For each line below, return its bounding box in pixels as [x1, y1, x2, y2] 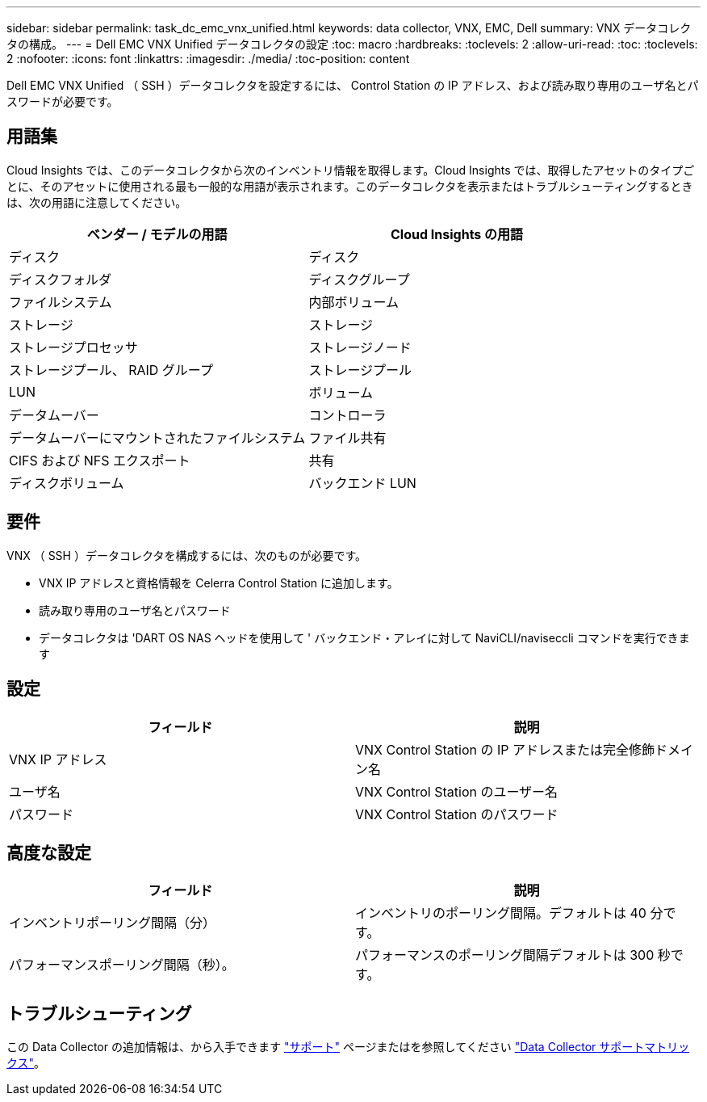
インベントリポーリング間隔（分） [9, 915, 216, 932]
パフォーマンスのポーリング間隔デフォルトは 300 [355, 947, 655, 964]
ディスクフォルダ [9, 271, 111, 288]
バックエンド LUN [308, 474, 416, 491]
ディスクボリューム [9, 474, 124, 491]
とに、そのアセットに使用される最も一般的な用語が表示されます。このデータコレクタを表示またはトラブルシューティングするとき [6, 179, 693, 193]
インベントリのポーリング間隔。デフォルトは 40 [355, 905, 646, 922]
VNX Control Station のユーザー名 [355, 783, 558, 800]
